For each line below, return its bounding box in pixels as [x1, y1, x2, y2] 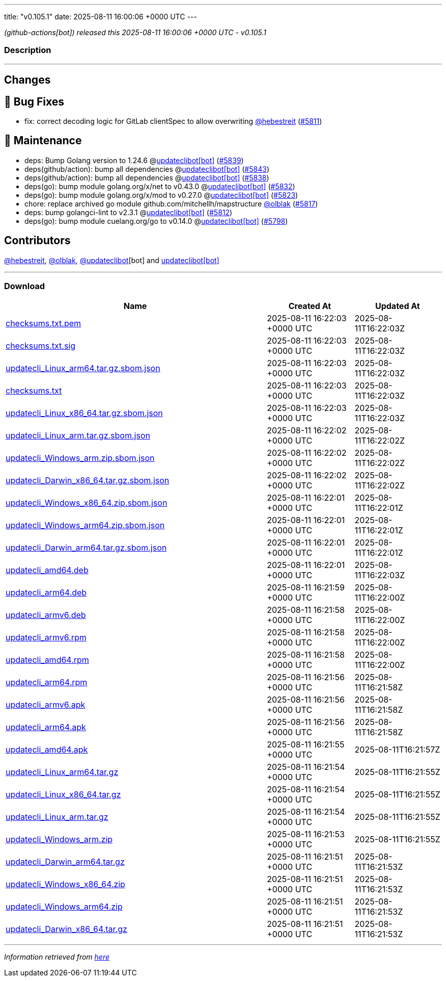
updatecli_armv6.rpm [6, 632, 87, 643]
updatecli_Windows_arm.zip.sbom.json [6, 453, 155, 463]
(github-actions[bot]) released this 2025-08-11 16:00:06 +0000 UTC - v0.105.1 [4, 28, 266, 37]
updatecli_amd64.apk [6, 744, 88, 755]
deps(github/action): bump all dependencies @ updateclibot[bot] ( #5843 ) [24, 164, 269, 173]
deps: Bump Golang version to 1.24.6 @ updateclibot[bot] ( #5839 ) [24, 156, 244, 165]
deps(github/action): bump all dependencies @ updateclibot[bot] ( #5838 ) [24, 173, 269, 182]
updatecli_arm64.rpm [6, 677, 88, 688]
